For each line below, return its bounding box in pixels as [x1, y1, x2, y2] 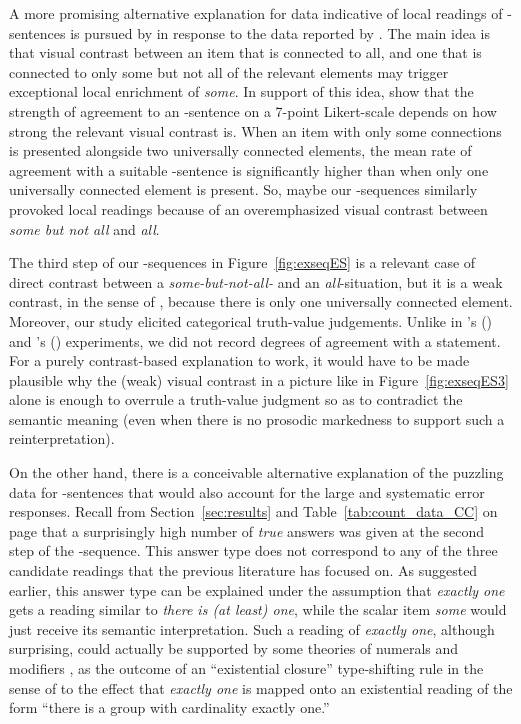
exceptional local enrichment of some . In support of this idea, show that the [9, 81, 474, 102]
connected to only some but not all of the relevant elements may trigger [9, 61, 449, 82]
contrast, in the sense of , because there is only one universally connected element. [9, 291, 513, 312]
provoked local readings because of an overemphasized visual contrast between [9, 198, 488, 219]
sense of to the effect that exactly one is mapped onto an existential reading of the [9, 677, 513, 698]
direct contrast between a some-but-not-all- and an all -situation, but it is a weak [9, 271, 503, 292]
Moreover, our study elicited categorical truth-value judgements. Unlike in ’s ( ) [9, 310, 493, 331]
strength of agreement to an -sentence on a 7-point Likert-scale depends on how [9, 100, 497, 121]
